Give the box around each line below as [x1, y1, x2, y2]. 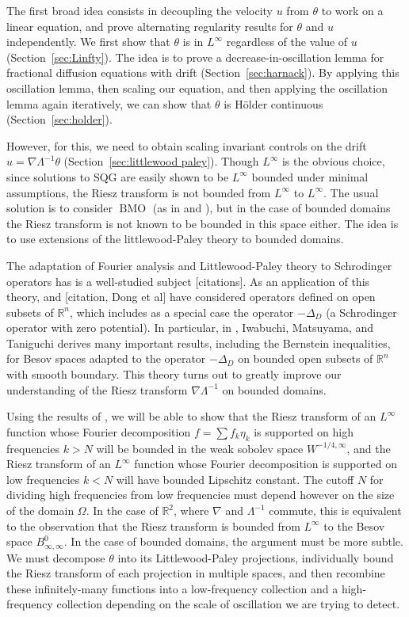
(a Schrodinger [326, 303, 397, 320]
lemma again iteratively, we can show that [6, 95, 212, 112]
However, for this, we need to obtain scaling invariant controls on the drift [6, 137, 367, 154]
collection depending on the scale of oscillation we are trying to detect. [56, 596, 400, 612]
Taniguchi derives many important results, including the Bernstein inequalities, [6, 334, 391, 351]
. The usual [323, 184, 379, 200]
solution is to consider [6, 200, 113, 216]
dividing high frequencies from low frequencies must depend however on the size [6, 486, 395, 503]
